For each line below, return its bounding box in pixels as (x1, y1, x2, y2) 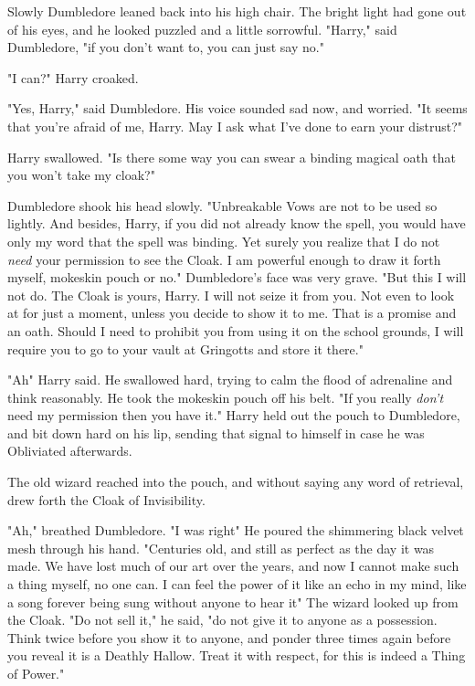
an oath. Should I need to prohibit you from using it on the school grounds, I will (7, 321, 464, 340)
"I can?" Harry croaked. (7, 68, 139, 87)
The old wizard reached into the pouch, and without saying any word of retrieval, (7, 472, 464, 491)
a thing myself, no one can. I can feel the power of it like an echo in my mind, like (7, 575, 467, 594)
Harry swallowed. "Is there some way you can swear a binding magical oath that (7, 147, 456, 166)
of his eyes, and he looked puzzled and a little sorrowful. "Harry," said (7, 19, 397, 38)
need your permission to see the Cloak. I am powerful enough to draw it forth (7, 249, 441, 269)
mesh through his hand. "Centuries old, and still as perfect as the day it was (7, 538, 435, 557)
